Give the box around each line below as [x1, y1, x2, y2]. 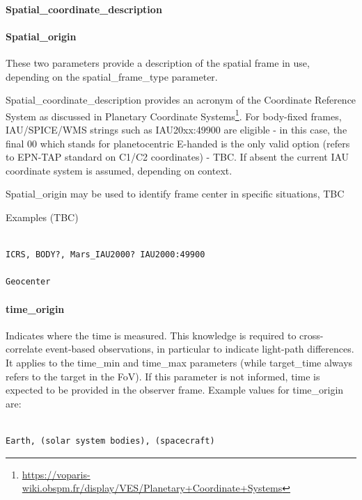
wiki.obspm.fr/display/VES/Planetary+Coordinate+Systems [22, 481, 283, 495]
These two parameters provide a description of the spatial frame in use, [6, 55, 310, 70]
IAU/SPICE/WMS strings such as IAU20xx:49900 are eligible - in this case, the [6, 122, 347, 137]
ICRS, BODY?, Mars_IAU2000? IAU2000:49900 [6, 250, 205, 260]
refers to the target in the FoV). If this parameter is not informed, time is [6, 369, 320, 383]
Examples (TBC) [6, 209, 79, 224]
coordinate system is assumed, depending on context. [6, 163, 233, 177]
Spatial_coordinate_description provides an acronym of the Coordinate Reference [6, 92, 356, 107]
